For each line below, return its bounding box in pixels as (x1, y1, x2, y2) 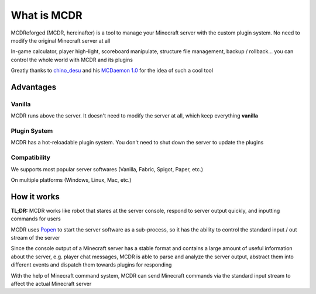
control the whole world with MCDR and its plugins (11, 56, 133, 63)
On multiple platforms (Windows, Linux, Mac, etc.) (11, 176, 132, 184)
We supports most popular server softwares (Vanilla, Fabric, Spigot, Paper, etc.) (11, 165, 204, 172)
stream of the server (11, 234, 60, 241)
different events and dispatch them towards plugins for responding (11, 261, 172, 268)
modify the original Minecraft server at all (11, 37, 111, 44)
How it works (11, 192, 60, 202)
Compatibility (11, 154, 51, 162)
